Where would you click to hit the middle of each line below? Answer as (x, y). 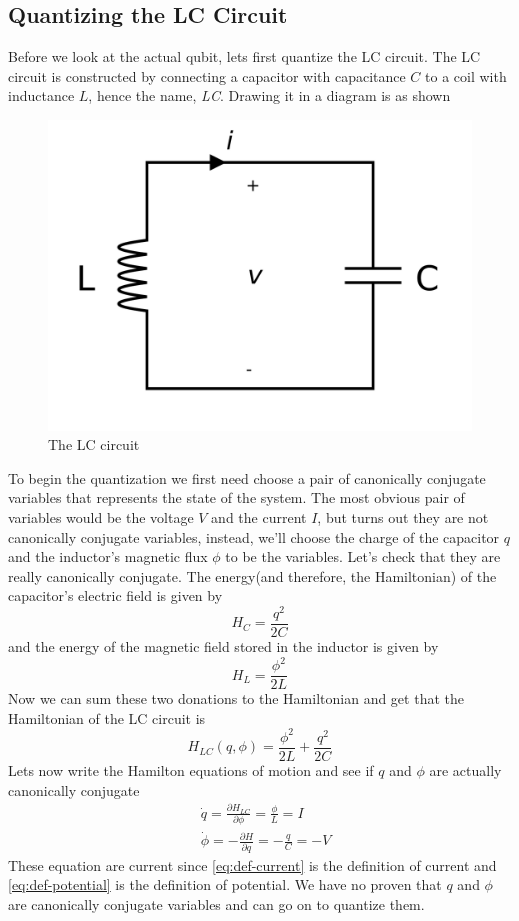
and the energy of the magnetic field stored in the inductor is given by (223, 646)
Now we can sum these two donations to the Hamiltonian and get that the (236, 698)
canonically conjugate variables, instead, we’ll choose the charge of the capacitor (254, 536)
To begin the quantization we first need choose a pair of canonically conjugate (247, 477)
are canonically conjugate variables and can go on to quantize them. (216, 903)
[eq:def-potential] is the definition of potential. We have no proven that (225, 884)
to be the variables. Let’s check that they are (363, 556)
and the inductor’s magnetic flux (108, 556)
